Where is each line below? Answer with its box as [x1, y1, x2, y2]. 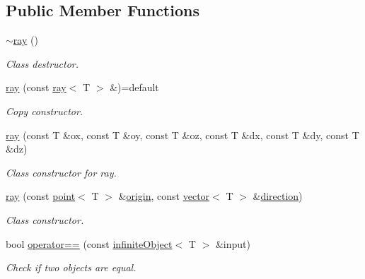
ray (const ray [6, 80, 66, 95]
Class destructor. [6, 56, 79, 71]
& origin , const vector [118, 189, 210, 203]
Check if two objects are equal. [6, 260, 137, 275]
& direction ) [253, 189, 303, 203]
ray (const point [6, 189, 76, 203]
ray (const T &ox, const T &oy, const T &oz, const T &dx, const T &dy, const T [6, 127, 359, 142]
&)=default [110, 80, 159, 95]
